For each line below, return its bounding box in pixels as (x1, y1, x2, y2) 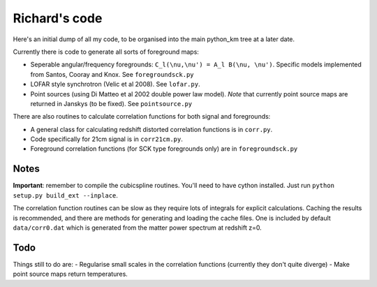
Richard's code (13, 10, 103, 26)
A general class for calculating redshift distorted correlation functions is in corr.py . (30, 125, 273, 133)
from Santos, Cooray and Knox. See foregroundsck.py (30, 70, 194, 78)
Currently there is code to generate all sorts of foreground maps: (13, 47, 199, 56)
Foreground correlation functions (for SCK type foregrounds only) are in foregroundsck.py (30, 145, 298, 153)
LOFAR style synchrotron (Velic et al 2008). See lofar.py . (30, 80, 200, 89)
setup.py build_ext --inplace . (13, 191, 119, 199)
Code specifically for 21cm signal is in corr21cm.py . (30, 135, 183, 143)
